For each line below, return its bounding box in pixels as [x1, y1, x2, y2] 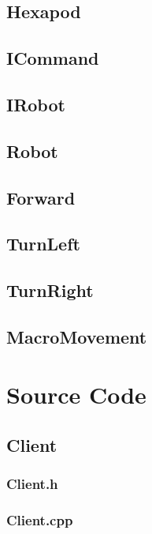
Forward [6, 185, 76, 209]
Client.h [6, 474, 58, 494]
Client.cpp [6, 510, 73, 530]
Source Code [6, 378, 146, 411]
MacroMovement [6, 324, 147, 348]
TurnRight [6, 278, 94, 303]
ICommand [6, 46, 99, 70]
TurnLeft [6, 231, 80, 256]
